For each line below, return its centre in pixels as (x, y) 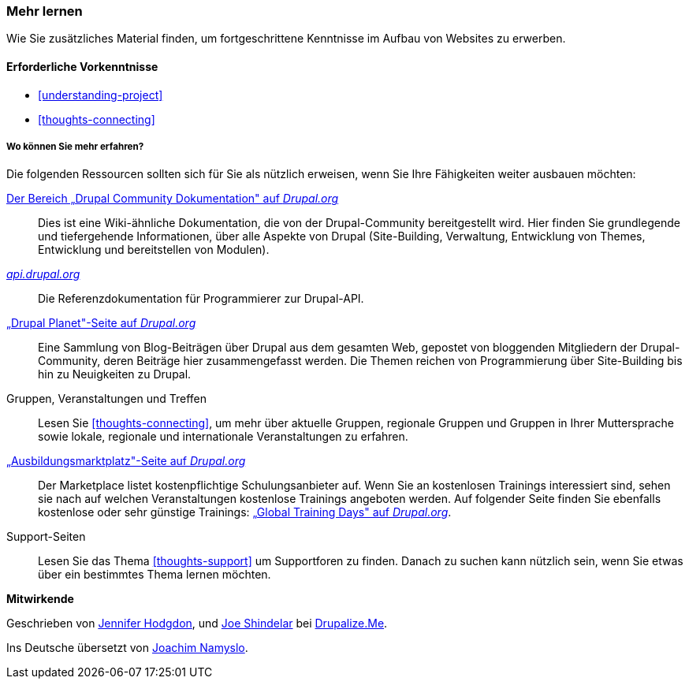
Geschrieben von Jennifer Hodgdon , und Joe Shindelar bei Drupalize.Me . (197, 624)
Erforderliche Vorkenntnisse (82, 66)
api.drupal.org (43, 274)
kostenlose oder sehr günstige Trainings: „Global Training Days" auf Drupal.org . (245, 512)
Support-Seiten (46, 537)
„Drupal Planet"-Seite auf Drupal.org (101, 323)
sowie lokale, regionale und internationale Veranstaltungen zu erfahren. (223, 437)
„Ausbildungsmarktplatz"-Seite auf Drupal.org (126, 461)
